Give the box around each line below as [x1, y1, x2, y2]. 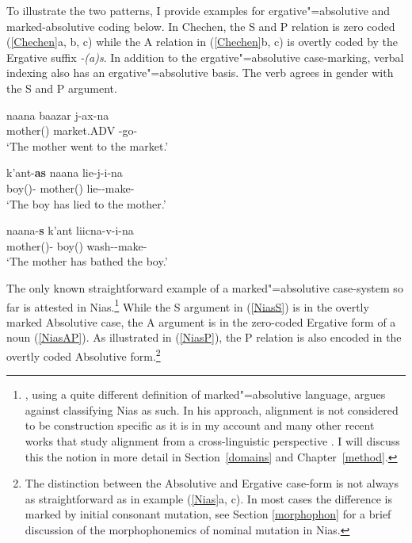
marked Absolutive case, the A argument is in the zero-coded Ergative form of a [6, 313, 396, 330]
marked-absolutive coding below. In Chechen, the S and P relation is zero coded [6, 17, 395, 34]
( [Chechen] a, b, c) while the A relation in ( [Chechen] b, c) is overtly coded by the [6, 33, 399, 50]
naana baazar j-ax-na [6, 106, 109, 123]
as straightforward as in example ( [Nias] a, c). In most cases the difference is [25, 490, 392, 507]
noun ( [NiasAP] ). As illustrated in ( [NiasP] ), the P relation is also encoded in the [6, 329, 402, 346]
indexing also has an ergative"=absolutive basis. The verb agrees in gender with [6, 64, 394, 81]
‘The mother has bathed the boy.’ [6, 253, 168, 270]
